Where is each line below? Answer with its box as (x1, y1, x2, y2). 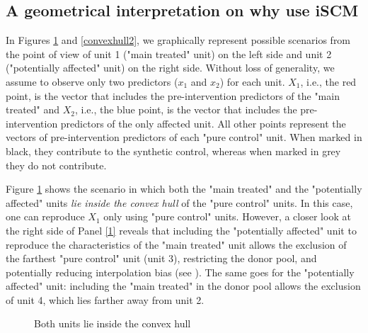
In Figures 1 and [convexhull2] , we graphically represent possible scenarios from (6, 33, 351, 47)
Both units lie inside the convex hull (34, 316, 191, 331)
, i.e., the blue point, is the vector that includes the (75, 102, 297, 117)
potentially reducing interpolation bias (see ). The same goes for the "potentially (6, 264, 355, 279)
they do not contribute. (6, 157, 107, 172)
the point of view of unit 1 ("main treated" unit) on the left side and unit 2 (6, 46, 332, 61)
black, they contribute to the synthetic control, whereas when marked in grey (6, 143, 341, 158)
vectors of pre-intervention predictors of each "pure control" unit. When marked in (6, 130, 362, 145)
